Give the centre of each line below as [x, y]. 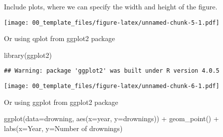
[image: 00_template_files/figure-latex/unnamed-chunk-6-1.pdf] [112, 86]
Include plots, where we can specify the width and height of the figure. [111, 6]
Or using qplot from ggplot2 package [59, 38]
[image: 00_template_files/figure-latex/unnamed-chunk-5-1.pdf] [112, 23]
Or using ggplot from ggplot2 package [61, 102]
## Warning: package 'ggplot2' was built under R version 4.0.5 [112, 71]
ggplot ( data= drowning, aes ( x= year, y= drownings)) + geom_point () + [111, 118]
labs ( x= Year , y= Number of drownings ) [63, 128]
